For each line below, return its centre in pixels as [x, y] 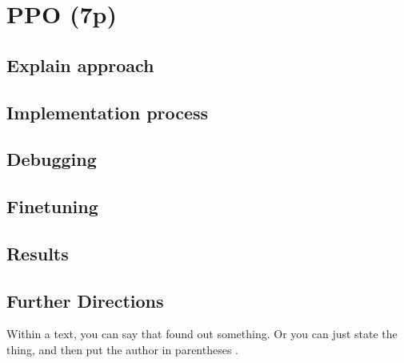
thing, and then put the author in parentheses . [123, 350]
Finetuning [52, 206]
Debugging [52, 159]
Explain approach [80, 65]
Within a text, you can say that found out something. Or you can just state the [202, 334]
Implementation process [108, 112]
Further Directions [85, 300]
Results [38, 253]
